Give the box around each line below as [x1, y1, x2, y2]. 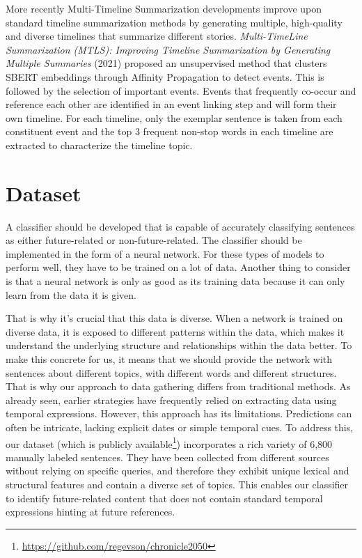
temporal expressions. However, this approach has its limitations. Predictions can [6, 406, 352, 421]
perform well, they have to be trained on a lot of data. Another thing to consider [6, 260, 351, 274]
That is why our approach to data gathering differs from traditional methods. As [6, 379, 351, 394]
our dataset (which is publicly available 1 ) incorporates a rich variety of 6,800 [6, 434, 333, 451]
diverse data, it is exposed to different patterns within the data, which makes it [6, 324, 345, 339]
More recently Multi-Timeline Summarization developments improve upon [6, 1, 322, 15]
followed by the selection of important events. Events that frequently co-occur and [6, 83, 356, 98]
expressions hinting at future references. [6, 504, 175, 519]
